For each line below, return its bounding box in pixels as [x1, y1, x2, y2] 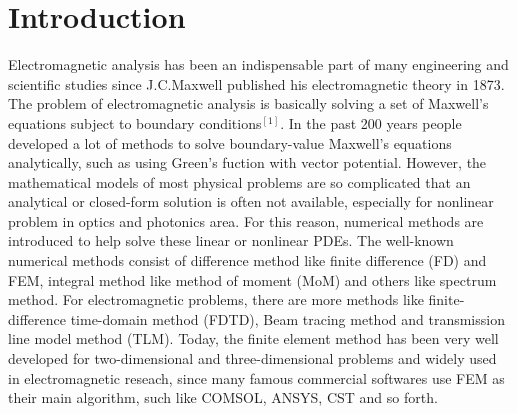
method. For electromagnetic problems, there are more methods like [8, 289, 424, 310]
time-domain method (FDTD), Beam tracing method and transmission [70, 308, 505, 329]
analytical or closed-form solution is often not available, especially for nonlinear [8, 191, 494, 212]
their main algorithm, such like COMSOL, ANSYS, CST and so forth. [8, 387, 438, 408]
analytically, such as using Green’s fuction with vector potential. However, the [8, 152, 487, 173]
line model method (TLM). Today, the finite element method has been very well [8, 328, 499, 349]
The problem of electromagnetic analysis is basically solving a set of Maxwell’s [8, 93, 489, 114]
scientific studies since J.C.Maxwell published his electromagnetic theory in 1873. [8, 73, 505, 94]
